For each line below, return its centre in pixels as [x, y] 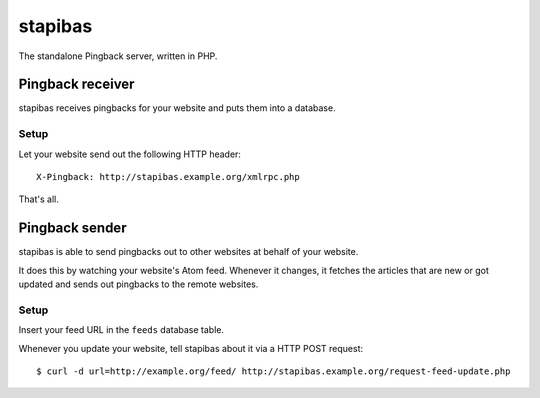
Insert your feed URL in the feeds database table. [121, 330]
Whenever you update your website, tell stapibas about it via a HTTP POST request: [191, 348]
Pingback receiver [76, 84]
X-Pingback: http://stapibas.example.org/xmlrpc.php [168, 176]
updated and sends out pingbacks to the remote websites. [138, 284]
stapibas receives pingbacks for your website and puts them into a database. [177, 108]
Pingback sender [72, 228]
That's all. [38, 199]
